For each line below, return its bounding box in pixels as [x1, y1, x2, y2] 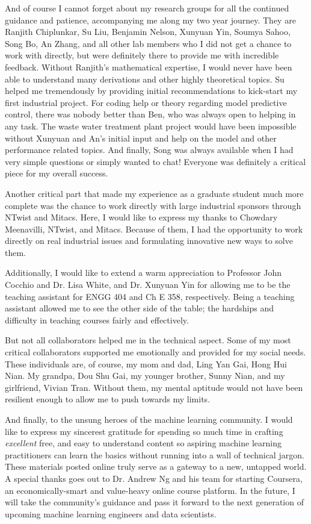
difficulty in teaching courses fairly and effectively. [5, 313, 189, 326]
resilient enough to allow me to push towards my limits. [5, 393, 211, 405]
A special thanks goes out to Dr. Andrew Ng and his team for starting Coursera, [5, 472, 303, 484]
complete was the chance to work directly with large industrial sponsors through [5, 199, 301, 211]
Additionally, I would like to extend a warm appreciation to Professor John [5, 266, 282, 279]
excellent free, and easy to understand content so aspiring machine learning [5, 437, 282, 449]
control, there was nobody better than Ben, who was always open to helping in [5, 108, 296, 120]
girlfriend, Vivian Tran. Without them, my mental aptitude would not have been [5, 381, 303, 393]
